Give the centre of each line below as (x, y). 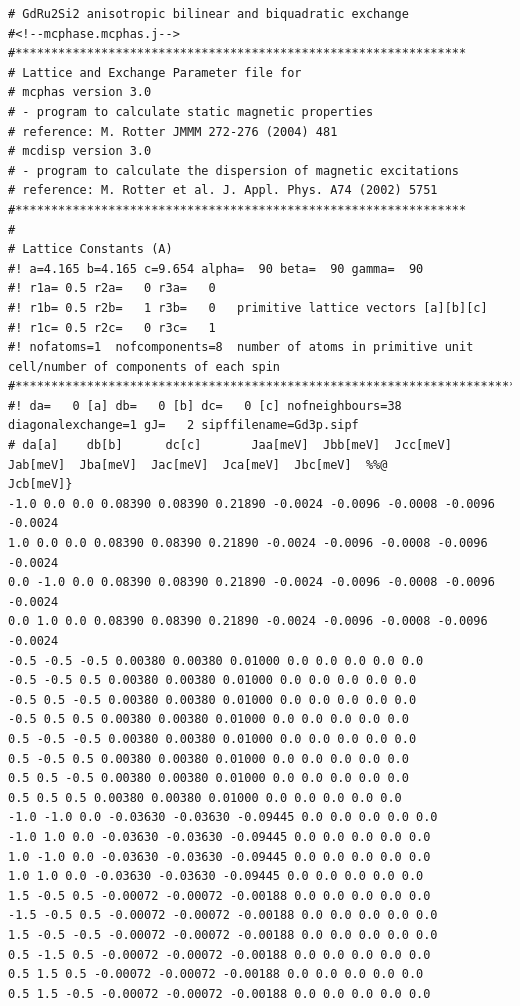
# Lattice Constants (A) (90, 249)
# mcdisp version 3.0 (80, 151)
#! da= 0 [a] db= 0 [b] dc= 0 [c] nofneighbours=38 (205, 405)
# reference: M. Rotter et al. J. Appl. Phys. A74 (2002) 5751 (223, 190)
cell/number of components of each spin (144, 366)
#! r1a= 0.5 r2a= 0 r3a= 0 (112, 288)
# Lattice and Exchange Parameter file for (155, 72)
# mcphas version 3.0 (80, 92)
